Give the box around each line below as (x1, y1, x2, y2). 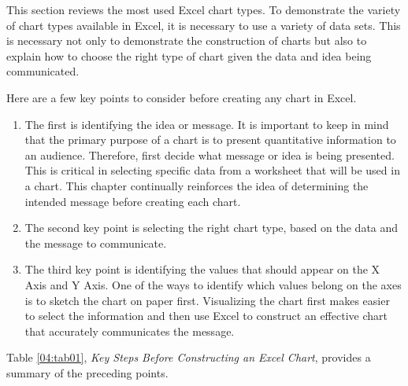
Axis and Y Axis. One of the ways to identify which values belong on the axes (24, 276, 402, 292)
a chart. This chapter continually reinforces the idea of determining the (24, 177, 369, 193)
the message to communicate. (24, 234, 167, 251)
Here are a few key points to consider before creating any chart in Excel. (6, 89, 357, 105)
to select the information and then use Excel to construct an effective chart (24, 307, 388, 324)
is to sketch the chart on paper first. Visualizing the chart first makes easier (24, 292, 390, 308)
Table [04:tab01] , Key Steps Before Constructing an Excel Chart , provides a (6, 349, 371, 366)
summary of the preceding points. (6, 364, 169, 380)
